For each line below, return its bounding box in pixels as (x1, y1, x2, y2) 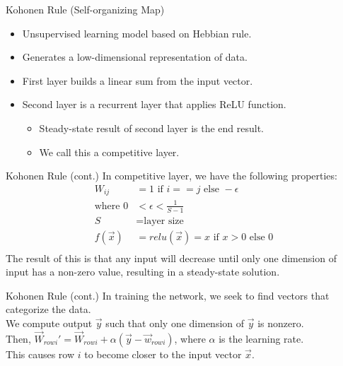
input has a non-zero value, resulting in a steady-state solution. (6, 264, 280, 279)
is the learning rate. (219, 331, 304, 346)
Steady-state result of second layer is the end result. (39, 120, 264, 135)
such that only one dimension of (105, 316, 245, 331)
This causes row (6, 346, 75, 361)
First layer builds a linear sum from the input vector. (22, 73, 253, 88)
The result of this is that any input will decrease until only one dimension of (6, 250, 337, 265)
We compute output (6, 316, 93, 331)
